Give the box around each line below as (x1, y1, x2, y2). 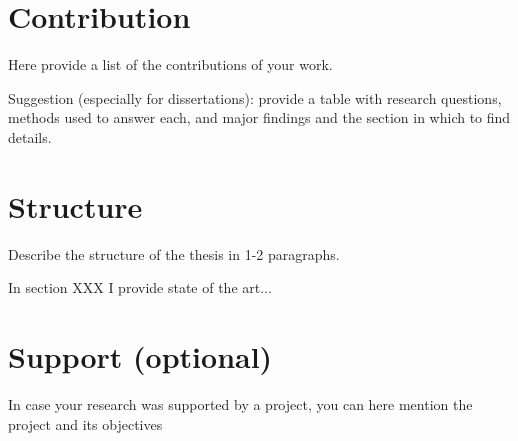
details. (8, 126, 52, 147)
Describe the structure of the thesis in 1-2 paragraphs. (8, 243, 340, 264)
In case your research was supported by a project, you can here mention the (8, 393, 473, 414)
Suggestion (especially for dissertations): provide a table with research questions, (8, 87, 502, 108)
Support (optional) (8, 336, 273, 376)
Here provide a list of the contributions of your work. (8, 54, 333, 75)
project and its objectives (8, 413, 163, 434)
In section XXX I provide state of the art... (8, 277, 272, 298)
